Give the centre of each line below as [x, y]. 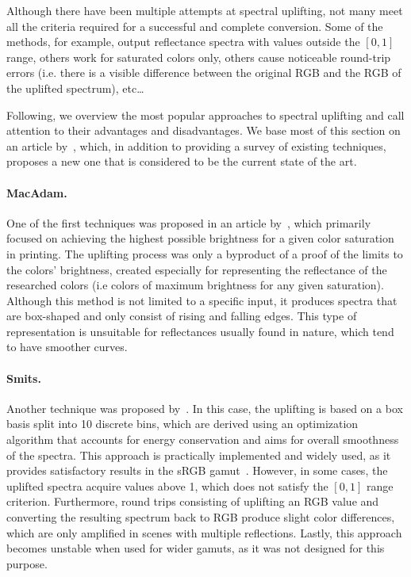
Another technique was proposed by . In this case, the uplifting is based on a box [205, 408]
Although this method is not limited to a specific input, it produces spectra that [202, 300]
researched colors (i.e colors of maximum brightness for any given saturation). [195, 285]
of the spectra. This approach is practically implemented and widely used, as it [199, 455]
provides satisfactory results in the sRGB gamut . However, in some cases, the [197, 470]
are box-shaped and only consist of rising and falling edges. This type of [182, 316]
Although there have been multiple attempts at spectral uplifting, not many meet [205, 10]
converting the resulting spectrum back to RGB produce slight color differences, [201, 517]
